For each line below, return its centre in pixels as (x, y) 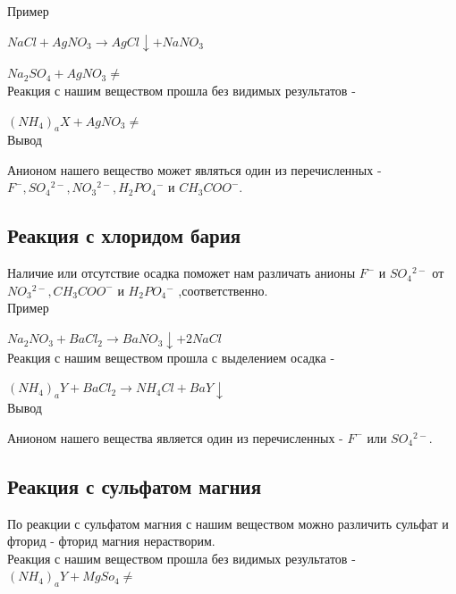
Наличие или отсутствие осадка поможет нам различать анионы (182, 273)
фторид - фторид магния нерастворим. (111, 541)
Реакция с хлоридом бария (124, 235)
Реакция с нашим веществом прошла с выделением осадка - (171, 357)
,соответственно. (223, 290)
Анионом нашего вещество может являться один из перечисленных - (194, 169)
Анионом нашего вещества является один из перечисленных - (175, 437)
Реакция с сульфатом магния (135, 485)
